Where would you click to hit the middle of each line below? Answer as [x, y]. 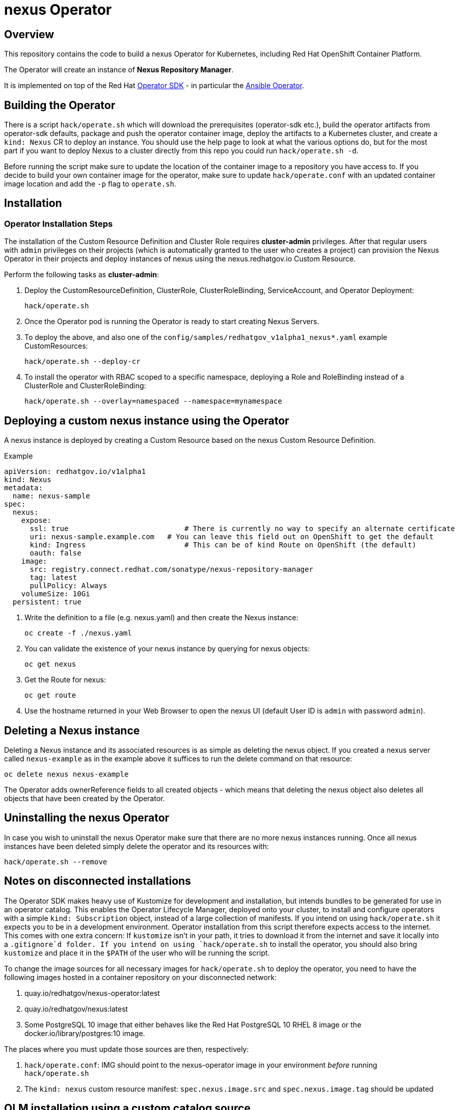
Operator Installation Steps [59, 223]
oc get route [50, 695]
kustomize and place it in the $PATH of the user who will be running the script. [137, 953]
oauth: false [56, 553]
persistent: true [47, 602]
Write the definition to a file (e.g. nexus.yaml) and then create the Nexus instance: [161, 618]
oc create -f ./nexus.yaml [78, 633]
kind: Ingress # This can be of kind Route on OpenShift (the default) [223, 545]
